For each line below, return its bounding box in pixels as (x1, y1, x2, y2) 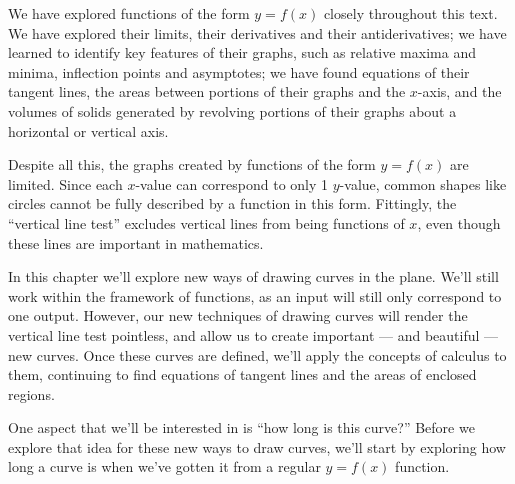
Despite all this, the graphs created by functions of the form (8, 154, 376, 175)
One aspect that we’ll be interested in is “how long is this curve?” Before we (8, 417, 475, 438)
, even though (417, 212, 501, 233)
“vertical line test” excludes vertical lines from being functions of (8, 212, 405, 233)
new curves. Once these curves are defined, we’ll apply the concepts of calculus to (8, 344, 507, 365)
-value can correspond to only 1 (135, 173, 329, 194)
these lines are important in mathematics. (8, 232, 264, 253)
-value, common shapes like (339, 173, 507, 194)
